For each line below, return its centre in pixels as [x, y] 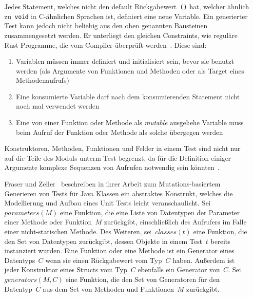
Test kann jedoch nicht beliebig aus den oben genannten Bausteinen [106, 26]
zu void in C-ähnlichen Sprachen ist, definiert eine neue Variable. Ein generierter [126, 16]
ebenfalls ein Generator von [179, 269]
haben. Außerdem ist [204, 260]
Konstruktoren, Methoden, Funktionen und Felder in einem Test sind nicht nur [123, 148]
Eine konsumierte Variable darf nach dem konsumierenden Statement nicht [128, 96]
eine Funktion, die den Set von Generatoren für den [143, 279]
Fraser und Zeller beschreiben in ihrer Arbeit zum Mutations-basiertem [113, 184]
